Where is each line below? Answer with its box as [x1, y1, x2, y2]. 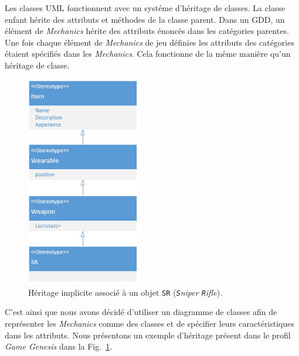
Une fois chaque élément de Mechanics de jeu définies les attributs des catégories [5, 36, 294, 48]
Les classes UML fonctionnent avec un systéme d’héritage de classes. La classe [5, 2, 286, 13]
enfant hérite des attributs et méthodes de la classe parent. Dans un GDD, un [5, 13, 285, 25]
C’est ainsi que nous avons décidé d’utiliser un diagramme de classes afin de [5, 306, 277, 318]
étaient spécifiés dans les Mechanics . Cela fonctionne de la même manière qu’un [5, 47, 291, 60]
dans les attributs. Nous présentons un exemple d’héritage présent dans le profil [5, 328, 291, 341]
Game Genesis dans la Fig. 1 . [5, 340, 113, 352]
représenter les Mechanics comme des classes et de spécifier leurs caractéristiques [5, 317, 295, 330]
